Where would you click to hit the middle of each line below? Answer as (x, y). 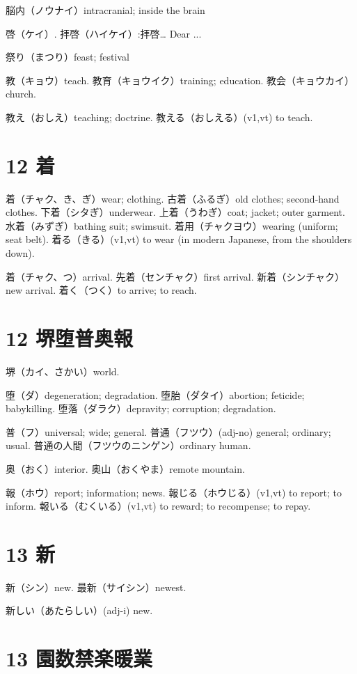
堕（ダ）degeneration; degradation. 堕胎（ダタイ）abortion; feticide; (155, 394)
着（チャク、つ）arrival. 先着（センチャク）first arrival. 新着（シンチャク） (175, 276)
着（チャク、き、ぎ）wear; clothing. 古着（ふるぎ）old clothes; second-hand (173, 198)
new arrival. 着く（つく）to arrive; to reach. (101, 290)
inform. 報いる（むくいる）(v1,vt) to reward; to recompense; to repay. (158, 506)
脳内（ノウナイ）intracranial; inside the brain (105, 10)
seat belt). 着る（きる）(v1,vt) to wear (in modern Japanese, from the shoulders (179, 239)
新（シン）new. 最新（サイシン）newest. (96, 587)
